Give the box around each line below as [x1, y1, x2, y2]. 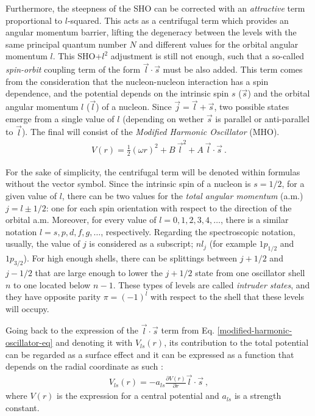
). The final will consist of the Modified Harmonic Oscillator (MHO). [21, 125, 280, 138]
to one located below [13, 278, 91, 291]
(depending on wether [122, 112, 204, 125]
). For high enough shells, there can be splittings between [23, 252, 238, 265]
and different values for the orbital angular [139, 37, 299, 50]
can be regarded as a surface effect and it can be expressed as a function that [5, 348, 294, 360]
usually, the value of [5, 237, 80, 250]
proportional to [5, 13, 63, 26]
